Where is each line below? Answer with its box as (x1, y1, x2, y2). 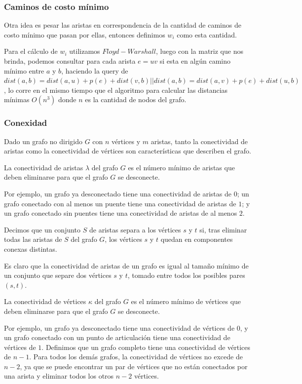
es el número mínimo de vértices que (131, 296, 241, 307)
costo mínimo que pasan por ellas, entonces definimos (4, 29, 165, 39)
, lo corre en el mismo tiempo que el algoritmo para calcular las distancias (4, 84, 228, 95)
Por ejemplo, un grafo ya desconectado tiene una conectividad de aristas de (4, 188, 231, 198)
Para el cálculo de (4, 46, 58, 56)
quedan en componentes (160, 234, 233, 244)
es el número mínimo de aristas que (128, 162, 235, 172)
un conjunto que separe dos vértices (4, 270, 112, 280)
